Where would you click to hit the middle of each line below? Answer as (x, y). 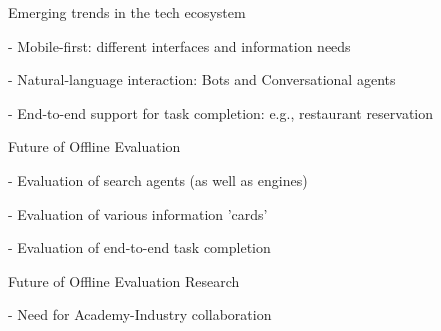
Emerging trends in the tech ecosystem (127, 12)
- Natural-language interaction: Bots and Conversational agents (202, 79)
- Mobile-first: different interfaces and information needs (179, 45)
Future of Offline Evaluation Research (124, 280)
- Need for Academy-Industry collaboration (140, 314)
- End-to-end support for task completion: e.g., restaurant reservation (221, 112)
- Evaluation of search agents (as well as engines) (158, 179)
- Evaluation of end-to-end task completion (139, 247)
